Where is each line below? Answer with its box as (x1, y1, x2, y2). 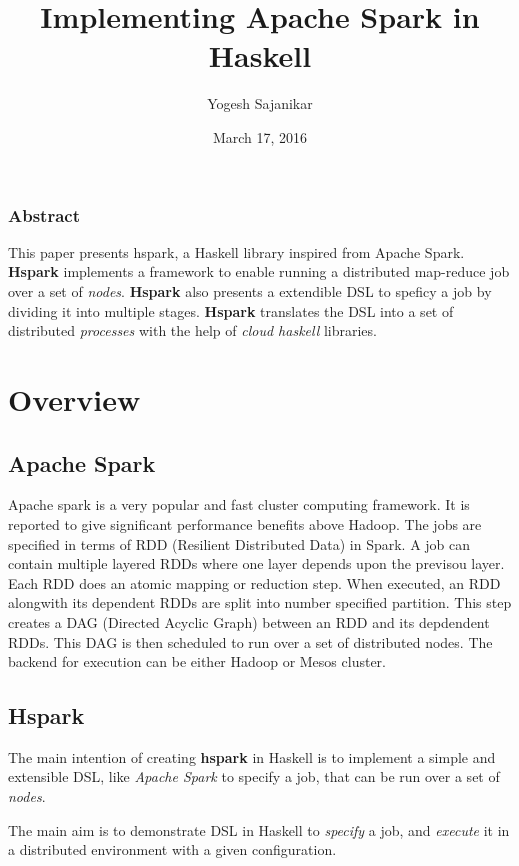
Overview (8, 378, 141, 419)
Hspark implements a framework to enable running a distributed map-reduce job (8, 261, 510, 282)
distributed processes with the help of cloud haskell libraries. (8, 320, 377, 341)
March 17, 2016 (212, 126, 308, 147)
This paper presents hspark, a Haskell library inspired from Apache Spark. (8, 241, 465, 262)
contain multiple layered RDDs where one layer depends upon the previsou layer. (8, 553, 505, 574)
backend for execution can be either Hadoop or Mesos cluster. (8, 651, 386, 672)
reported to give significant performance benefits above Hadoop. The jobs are (8, 513, 482, 534)
